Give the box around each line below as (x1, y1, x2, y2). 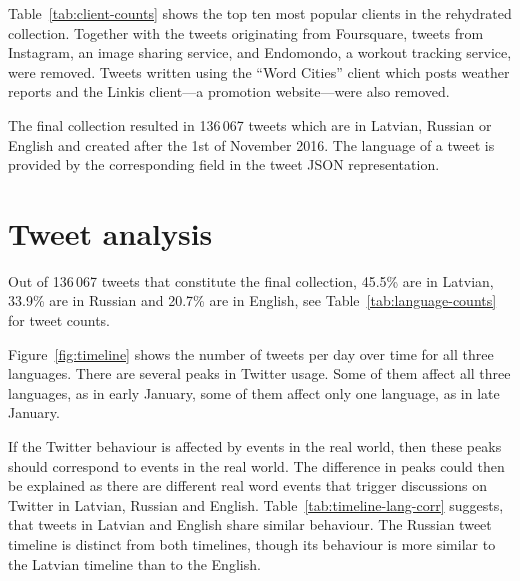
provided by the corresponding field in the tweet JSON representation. (8, 154, 440, 175)
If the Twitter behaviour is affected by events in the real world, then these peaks (8, 436, 502, 457)
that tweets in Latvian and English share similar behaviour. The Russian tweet (8, 514, 492, 535)
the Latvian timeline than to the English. (8, 553, 261, 574)
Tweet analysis (8, 212, 213, 253)
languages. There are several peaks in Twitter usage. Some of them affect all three (8, 363, 511, 384)
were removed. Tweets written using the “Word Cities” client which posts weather (8, 61, 510, 82)
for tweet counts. (8, 310, 110, 331)
